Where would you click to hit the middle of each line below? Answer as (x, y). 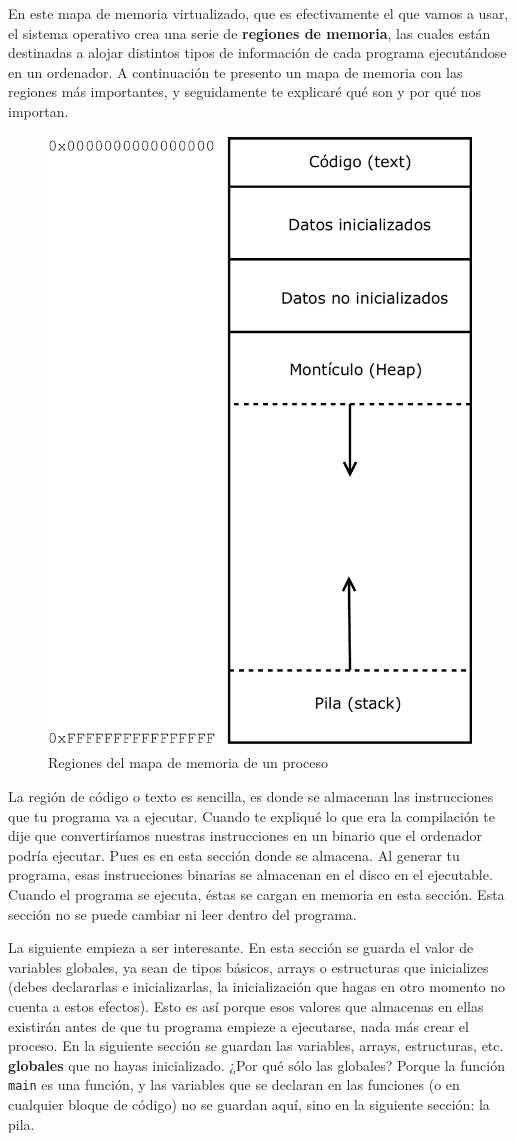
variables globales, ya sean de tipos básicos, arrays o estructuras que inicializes (248, 966)
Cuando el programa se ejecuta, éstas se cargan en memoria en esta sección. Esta (256, 893)
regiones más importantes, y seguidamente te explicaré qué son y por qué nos (245, 91)
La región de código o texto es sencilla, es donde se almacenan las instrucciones (251, 795)
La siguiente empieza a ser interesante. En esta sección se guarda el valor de (241, 947)
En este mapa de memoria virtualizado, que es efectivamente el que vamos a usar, (258, 13)
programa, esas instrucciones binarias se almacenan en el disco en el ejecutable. (250, 874)
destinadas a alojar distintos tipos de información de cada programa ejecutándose (257, 52)
